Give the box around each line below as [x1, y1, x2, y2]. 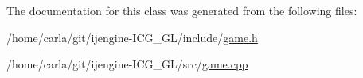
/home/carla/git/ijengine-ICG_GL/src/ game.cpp [6, 56, 248, 72]
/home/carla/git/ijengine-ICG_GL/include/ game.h [6, 29, 258, 45]
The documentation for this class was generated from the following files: [6, 2, 357, 18]
